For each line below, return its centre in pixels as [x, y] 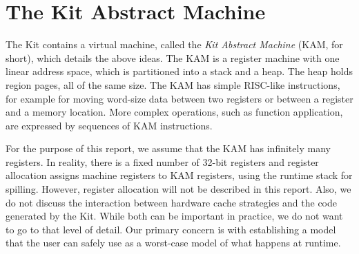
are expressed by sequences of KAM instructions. [109, 125]
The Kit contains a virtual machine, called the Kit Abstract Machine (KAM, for [174, 44]
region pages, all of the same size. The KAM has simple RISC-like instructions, [173, 84]
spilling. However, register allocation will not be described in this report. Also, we [178, 189]
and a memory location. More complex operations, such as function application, [174, 112]
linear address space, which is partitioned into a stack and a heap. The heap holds [179, 71]
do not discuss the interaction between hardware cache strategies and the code [171, 202]
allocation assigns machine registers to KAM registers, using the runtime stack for [179, 175]
